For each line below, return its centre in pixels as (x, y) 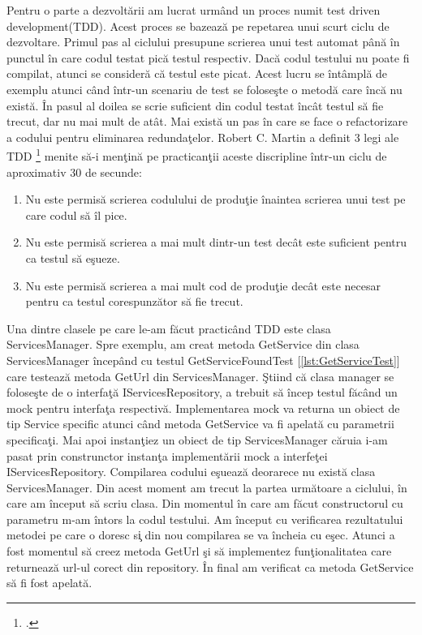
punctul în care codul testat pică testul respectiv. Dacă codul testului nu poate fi (208, 57)
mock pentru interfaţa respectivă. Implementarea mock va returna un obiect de (203, 408)
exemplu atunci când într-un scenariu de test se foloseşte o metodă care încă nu (205, 89)
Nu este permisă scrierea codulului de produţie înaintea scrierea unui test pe (215, 199)
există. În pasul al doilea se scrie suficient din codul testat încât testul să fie (195, 105)
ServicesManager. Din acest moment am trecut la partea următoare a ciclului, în (207, 487)
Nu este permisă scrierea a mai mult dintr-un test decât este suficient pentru (216, 242)
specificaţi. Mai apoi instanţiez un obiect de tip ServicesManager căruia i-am (197, 439)
